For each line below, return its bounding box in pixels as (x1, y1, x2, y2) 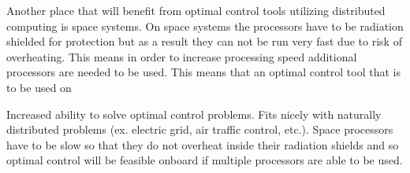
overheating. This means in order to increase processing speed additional (6, 48, 357, 64)
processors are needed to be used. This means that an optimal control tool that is (6, 64, 401, 80)
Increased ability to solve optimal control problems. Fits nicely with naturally (6, 105, 382, 122)
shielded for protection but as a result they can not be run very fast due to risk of (6, 33, 402, 50)
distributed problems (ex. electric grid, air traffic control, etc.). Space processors (6, 121, 393, 138)
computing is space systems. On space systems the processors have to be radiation (6, 17, 404, 34)
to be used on (6, 79, 72, 95)
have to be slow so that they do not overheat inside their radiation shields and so (6, 136, 399, 153)
